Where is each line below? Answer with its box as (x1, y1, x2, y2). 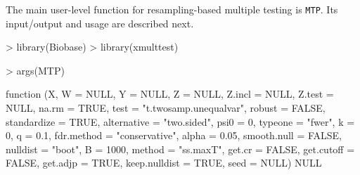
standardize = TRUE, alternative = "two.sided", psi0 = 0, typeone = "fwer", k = (6, 114, 355, 129)
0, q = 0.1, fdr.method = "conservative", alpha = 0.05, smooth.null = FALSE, (6, 128, 342, 143)
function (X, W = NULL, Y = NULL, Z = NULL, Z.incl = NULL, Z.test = (6, 86, 334, 101)
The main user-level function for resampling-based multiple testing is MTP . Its (6, 2, 338, 16)
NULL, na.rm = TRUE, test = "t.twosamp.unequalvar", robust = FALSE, (6, 101, 326, 115)
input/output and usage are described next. (6, 15, 194, 30)
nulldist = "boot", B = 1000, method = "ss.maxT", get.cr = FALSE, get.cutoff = (6, 141, 355, 156)
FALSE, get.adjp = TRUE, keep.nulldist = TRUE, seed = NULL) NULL (6, 155, 322, 170)
